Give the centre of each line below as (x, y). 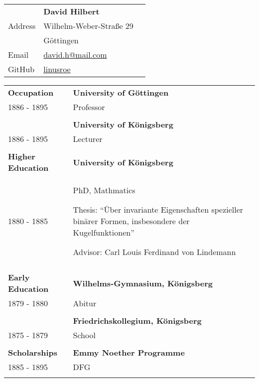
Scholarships (33, 352)
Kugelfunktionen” (104, 232)
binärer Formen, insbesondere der (131, 221)
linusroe (57, 69)
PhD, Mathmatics (104, 190)
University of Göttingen (121, 92)
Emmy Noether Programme (129, 352)
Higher (22, 156)
